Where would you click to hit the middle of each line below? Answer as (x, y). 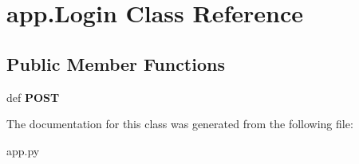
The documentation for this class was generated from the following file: (180, 124)
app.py (23, 150)
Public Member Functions (116, 63)
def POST (33, 97)
